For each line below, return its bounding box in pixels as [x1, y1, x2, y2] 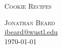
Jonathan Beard [4, 17, 55, 27]
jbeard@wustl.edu [4, 27, 58, 37]
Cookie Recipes [4, 1, 52, 11]
